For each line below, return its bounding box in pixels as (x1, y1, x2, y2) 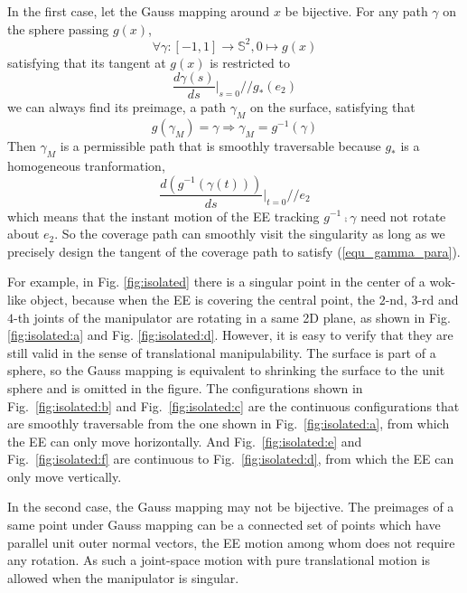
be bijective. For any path (285, 2, 428, 20)
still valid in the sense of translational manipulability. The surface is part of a (7, 343, 436, 362)
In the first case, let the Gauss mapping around (7, 2, 270, 20)
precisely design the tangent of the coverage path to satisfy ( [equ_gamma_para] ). (7, 241, 461, 260)
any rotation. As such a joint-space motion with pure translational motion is (7, 551, 430, 569)
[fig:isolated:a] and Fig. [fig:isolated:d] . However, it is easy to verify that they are (7, 325, 453, 344)
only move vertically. (7, 466, 122, 485)
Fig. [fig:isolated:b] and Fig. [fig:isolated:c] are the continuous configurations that (7, 396, 460, 415)
